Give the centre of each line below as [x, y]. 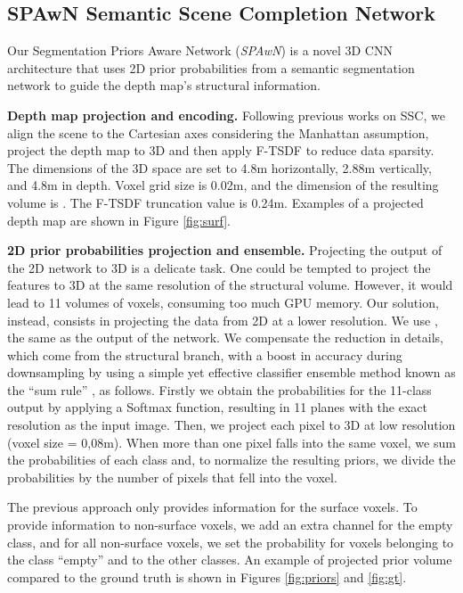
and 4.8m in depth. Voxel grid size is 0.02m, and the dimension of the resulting [223, 185]
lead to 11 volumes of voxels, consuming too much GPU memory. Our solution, [223, 302]
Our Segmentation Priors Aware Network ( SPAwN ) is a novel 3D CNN [200, 50]
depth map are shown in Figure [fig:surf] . [119, 220]
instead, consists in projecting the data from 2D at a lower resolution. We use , [223, 320]
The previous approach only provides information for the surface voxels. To [212, 507]
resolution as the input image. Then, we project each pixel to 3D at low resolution [231, 425]
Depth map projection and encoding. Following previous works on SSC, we [226, 115]
